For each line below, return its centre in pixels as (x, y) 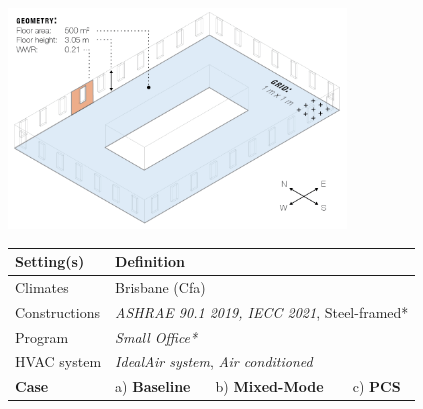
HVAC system (58, 361)
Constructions (57, 311)
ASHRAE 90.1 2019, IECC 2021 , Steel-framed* (262, 311)
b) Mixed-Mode (269, 386)
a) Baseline (153, 386)
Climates (42, 286)
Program (42, 336)
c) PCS (376, 386)
